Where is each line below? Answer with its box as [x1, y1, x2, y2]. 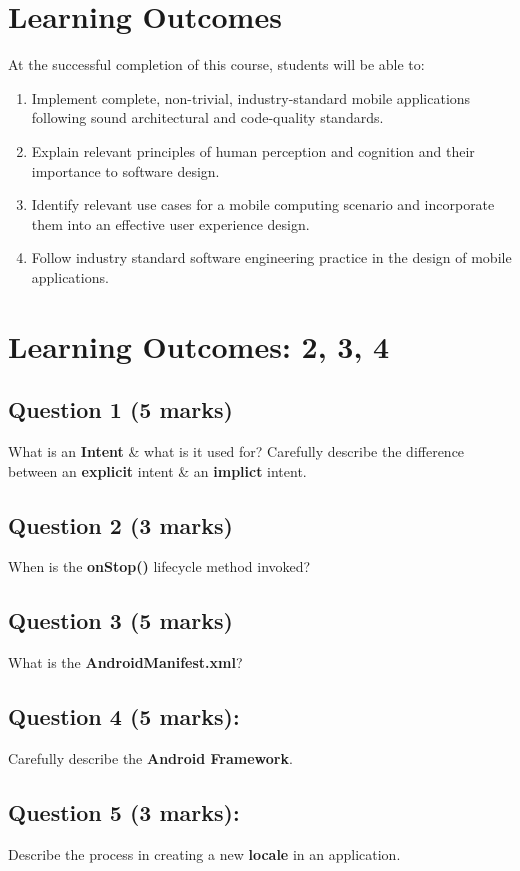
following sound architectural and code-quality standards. [31, 107, 384, 128]
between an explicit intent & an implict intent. [8, 460, 307, 481]
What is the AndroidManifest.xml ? [8, 652, 243, 673]
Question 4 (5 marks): [8, 701, 240, 732]
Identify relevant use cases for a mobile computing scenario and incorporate [31, 194, 495, 215]
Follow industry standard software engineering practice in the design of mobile [31, 247, 512, 268]
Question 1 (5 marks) [8, 394, 233, 425]
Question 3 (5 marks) [8, 605, 233, 636]
